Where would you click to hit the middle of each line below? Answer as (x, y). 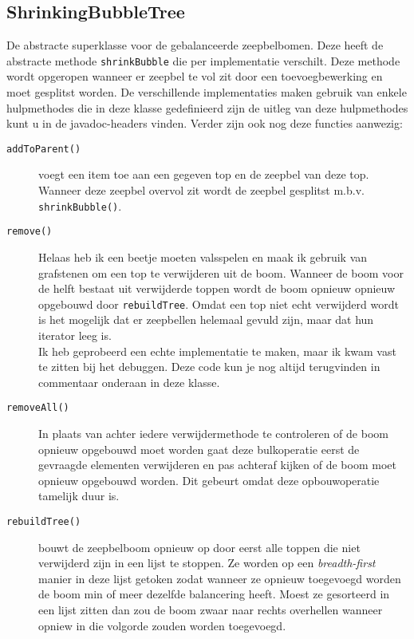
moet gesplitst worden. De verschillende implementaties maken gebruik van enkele (207, 92)
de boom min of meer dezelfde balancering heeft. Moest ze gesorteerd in (214, 594)
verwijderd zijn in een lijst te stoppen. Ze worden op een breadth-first (207, 563)
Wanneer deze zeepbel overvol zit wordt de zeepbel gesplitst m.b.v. (201, 190)
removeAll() (38, 408)
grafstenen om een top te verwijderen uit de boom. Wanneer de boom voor (221, 272)
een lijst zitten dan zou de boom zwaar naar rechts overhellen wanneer (211, 610)
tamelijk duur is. (79, 496)
